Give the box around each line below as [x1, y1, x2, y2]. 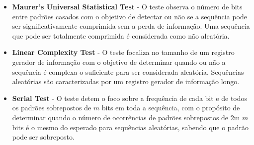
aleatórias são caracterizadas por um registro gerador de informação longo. [12, 76, 240, 87]
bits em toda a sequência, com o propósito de [101, 102, 240, 113]
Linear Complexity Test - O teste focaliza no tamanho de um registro [12, 47, 235, 57]
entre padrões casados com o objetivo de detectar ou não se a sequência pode [12, 11, 247, 21]
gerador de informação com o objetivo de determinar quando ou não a [12, 56, 226, 67]
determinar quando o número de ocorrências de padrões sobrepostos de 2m [12, 112, 240, 122]
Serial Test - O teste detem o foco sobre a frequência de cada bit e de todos [12, 93, 248, 103]
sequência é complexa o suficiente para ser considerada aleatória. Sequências [12, 66, 244, 77]
